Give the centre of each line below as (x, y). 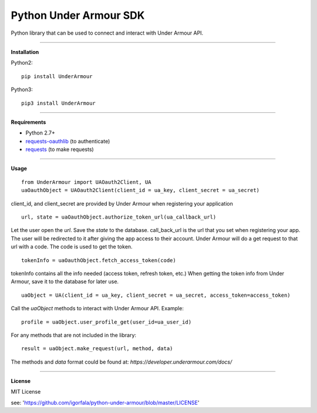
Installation (25, 52)
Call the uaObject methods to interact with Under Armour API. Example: (97, 308)
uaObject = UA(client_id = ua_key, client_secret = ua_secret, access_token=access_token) (156, 295)
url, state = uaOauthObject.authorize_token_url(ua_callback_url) (119, 217)
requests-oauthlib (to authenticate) (68, 141)
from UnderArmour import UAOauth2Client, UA (87, 182)
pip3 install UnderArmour (59, 103)
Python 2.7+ (41, 133)
